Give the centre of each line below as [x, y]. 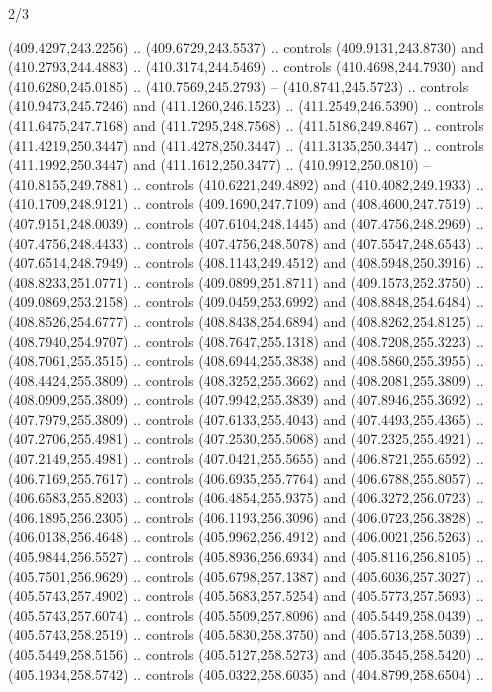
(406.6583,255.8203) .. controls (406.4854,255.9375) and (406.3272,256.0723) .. [246, 497]
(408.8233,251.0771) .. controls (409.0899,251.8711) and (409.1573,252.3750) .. [246, 281]
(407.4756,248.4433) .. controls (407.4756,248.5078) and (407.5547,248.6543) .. [246, 242]
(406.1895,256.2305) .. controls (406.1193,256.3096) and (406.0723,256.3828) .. [246, 516]
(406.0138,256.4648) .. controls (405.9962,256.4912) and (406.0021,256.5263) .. [246, 536]
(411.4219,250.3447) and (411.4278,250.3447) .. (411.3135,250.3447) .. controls [246, 144]
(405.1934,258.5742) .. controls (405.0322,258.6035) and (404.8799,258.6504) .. [246, 673]
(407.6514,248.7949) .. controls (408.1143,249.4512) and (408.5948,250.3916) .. [246, 262]
